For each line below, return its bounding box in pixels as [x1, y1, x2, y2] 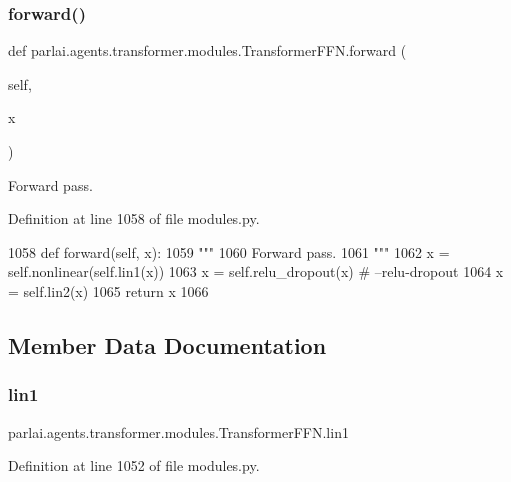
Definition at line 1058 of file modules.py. [8, 208, 260, 229]
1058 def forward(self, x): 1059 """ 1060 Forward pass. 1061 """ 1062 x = [8, 241, 450, 262]
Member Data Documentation [8, 329, 327, 360]
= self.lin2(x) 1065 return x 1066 [8, 280, 209, 301]
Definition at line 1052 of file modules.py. [8, 455, 260, 476]
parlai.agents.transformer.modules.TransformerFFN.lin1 [8, 421, 349, 442]
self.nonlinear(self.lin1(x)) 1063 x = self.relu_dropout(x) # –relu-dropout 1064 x [8, 261, 504, 282]
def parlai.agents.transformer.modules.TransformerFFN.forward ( [8, 40, 407, 61]
